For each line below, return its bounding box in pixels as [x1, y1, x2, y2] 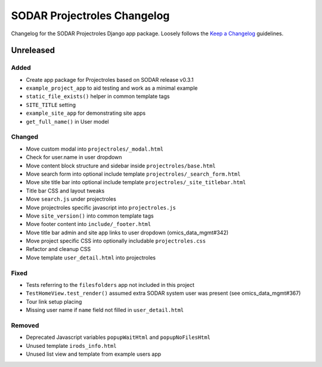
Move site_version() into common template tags [26, 212, 154, 219]
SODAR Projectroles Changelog [11, 9, 170, 22]
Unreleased [11, 45, 55, 56]
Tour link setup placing [26, 298, 82, 305]
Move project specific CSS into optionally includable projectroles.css [26, 237, 206, 244]
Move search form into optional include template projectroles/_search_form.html [26, 170, 241, 178]
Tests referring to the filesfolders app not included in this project [26, 282, 195, 289]
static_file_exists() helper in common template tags [26, 93, 170, 100]
